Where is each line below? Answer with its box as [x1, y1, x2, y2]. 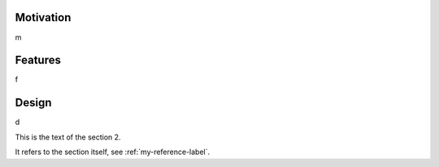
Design [15, 96, 52, 109]
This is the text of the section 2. [15, 132, 121, 142]
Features [15, 54, 61, 67]
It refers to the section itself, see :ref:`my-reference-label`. [15, 147, 211, 157]
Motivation [15, 11, 72, 24]
